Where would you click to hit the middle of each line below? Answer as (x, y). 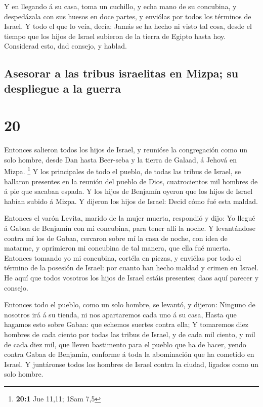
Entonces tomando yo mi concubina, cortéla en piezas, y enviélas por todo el (123, 257)
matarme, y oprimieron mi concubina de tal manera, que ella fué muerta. (117, 248)
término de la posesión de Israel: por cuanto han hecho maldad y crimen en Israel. (131, 268)
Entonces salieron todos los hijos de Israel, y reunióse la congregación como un (126, 150)
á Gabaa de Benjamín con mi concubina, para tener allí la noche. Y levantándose (130, 228)
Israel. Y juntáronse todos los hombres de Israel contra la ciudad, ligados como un (131, 364)
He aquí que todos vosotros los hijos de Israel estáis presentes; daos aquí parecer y (131, 278)
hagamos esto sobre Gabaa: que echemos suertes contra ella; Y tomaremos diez (126, 324)
